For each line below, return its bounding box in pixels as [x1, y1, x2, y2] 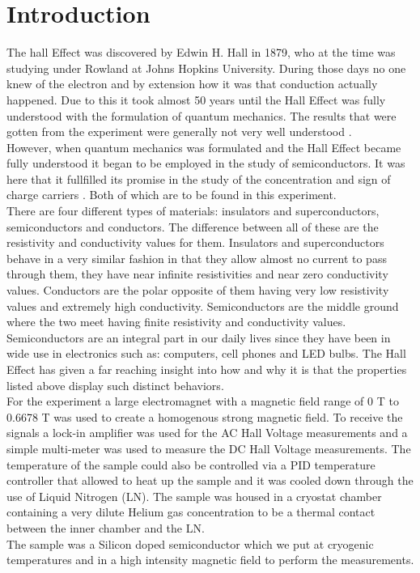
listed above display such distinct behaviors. [6, 376, 224, 393]
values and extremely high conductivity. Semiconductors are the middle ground [6, 297, 399, 314]
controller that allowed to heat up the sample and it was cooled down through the [6, 472, 414, 489]
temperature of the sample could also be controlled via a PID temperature [6, 456, 375, 473]
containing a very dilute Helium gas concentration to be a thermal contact [6, 503, 375, 520]
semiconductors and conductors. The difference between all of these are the [6, 218, 379, 235]
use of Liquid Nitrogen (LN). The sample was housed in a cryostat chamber [6, 487, 382, 504]
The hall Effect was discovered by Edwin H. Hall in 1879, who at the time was [6, 44, 396, 61]
